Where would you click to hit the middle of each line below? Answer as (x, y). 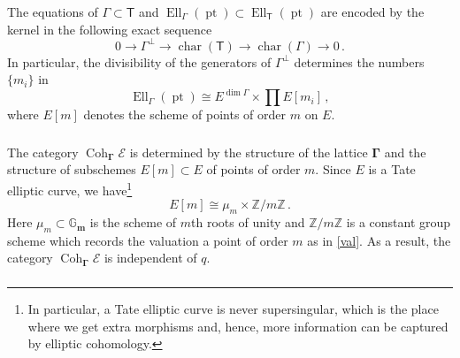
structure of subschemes (72, 169)
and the (405, 152)
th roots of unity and (248, 222)
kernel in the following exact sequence (110, 29)
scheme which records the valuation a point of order (148, 240)
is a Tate (392, 169)
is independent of (150, 258)
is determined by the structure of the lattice (249, 152)
